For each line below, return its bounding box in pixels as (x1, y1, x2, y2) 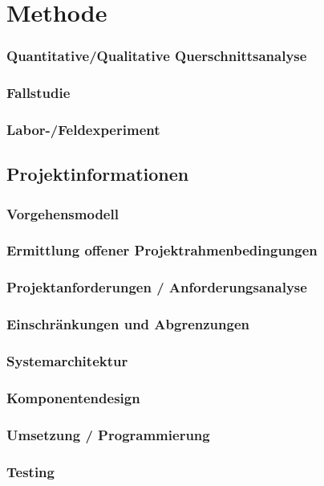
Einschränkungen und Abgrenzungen (6, 314, 249, 334)
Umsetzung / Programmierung (6, 424, 210, 444)
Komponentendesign (6, 387, 140, 407)
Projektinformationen (6, 161, 189, 186)
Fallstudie (6, 83, 71, 103)
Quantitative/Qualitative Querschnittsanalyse (6, 46, 307, 66)
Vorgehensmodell (6, 203, 119, 223)
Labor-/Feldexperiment (6, 119, 160, 139)
